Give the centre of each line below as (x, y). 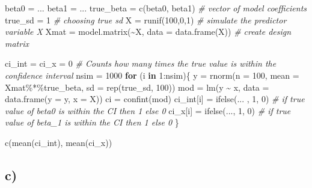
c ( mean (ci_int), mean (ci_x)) (59, 142)
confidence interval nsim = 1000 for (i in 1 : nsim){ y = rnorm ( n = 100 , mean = (152, 75)
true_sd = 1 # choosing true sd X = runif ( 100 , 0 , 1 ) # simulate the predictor (146, 20)
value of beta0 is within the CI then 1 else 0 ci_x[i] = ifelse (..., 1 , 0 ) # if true (148, 110)
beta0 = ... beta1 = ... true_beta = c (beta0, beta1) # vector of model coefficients (156, 8)
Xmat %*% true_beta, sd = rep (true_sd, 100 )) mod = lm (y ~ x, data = (137, 87)
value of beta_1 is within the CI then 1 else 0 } (92, 122)
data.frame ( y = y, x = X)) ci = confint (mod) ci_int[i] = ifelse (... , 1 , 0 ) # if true (155, 99)
